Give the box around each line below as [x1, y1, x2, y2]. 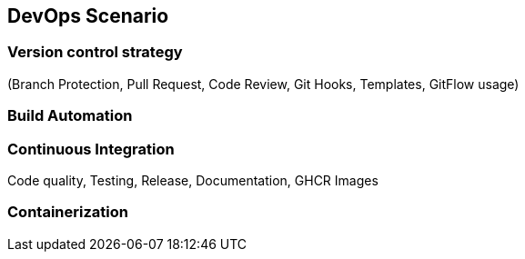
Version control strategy [7, 43, 183, 62]
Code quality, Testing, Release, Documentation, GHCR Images [7, 172, 379, 188]
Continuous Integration [7, 139, 175, 158]
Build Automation [7, 106, 133, 125]
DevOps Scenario [7, 5, 169, 27]
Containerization [7, 203, 128, 222]
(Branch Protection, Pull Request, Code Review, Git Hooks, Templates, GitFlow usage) [7, 75, 520, 92]
